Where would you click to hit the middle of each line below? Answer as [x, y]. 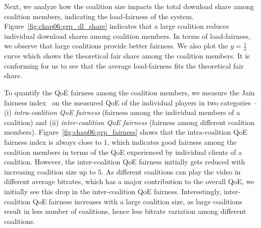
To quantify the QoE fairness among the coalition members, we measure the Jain [129, 92]
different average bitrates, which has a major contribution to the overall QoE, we [129, 181]
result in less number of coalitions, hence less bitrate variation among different [125, 211]
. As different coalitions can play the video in [171, 171]
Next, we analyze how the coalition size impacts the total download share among [129, 6]
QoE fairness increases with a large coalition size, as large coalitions [137, 201]
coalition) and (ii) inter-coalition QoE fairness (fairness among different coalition [129, 122]
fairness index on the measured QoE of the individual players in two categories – [130, 102]
